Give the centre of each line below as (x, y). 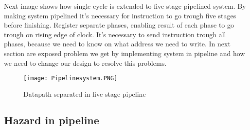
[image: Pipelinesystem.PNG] (71, 79)
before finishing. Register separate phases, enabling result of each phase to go (119, 25)
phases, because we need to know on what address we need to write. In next (117, 44)
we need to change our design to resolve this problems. (85, 63)
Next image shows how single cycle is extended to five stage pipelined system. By (125, 6)
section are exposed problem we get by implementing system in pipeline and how (125, 53)
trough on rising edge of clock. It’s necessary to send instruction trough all (115, 34)
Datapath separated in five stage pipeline (85, 94)
